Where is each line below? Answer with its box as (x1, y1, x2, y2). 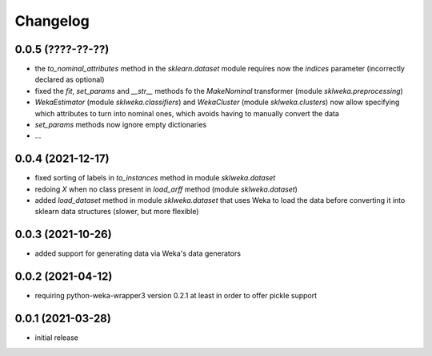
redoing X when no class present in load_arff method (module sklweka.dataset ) (34, 184, 298, 194)
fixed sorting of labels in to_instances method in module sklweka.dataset (34, 173, 276, 183)
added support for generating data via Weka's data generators (34, 249, 242, 258)
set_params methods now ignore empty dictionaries (34, 120, 207, 130)
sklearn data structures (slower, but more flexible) (34, 207, 199, 216)
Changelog (14, 12, 90, 30)
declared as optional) (34, 75, 105, 84)
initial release (34, 333, 79, 342)
